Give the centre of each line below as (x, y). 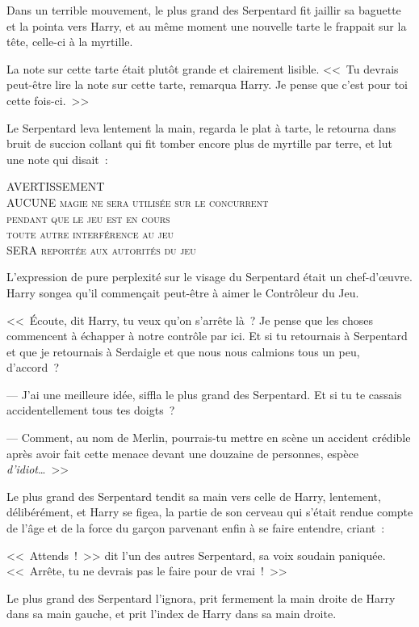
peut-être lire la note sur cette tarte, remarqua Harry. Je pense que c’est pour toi (207, 84)
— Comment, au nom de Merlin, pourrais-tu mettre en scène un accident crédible (209, 438)
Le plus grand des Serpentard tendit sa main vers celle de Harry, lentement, (194, 496)
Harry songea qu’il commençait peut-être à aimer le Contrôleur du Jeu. (183, 292)
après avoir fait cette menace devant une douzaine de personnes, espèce (182, 453)
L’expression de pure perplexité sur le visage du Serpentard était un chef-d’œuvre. (209, 277)
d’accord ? (33, 367)
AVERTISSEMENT (56, 186)
